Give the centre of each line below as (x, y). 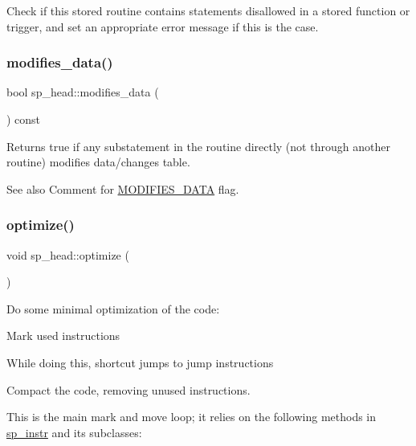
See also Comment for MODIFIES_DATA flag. (123, 188)
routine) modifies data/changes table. (98, 162)
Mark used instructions (63, 336)
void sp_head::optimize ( (68, 254)
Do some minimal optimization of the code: (113, 308)
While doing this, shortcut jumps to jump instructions (140, 362)
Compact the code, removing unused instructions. (128, 389)
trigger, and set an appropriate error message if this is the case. (163, 26)
